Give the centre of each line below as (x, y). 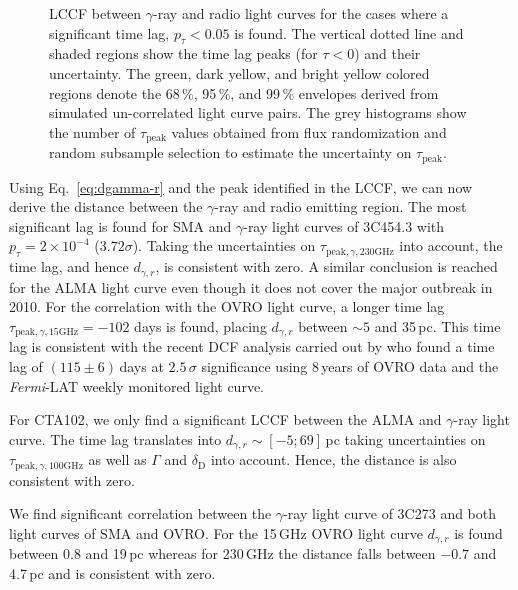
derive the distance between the (106, 206)
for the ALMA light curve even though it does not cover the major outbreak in (251, 286)
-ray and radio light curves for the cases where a (301, 13)
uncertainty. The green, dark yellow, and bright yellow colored (239, 72)
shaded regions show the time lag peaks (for (183, 53)
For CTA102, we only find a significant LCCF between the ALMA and (225, 419)
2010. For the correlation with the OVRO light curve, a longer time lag (227, 306)
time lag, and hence (69, 266)
